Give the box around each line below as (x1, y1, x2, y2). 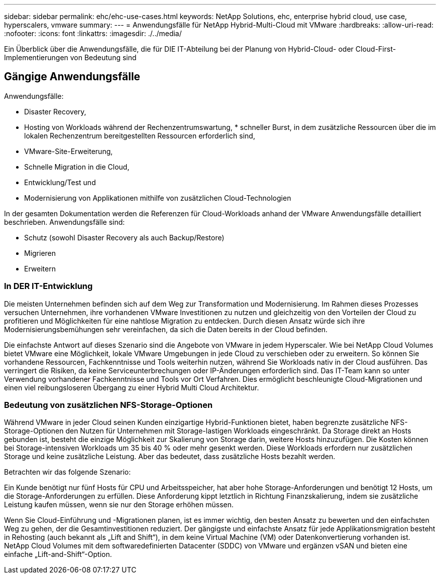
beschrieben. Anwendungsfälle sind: (4, 217, 125, 226)
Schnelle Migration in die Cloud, (24, 162, 130, 171)
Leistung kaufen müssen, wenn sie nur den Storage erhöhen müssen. (4, 500, 234, 509)
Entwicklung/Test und (24, 178, 96, 187)
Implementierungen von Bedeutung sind (4, 53, 137, 62)
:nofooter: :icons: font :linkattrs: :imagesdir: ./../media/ (4, 29, 182, 38)
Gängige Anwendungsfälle (4, 70, 141, 83)
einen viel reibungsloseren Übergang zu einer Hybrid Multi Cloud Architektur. (4, 383, 259, 392)
